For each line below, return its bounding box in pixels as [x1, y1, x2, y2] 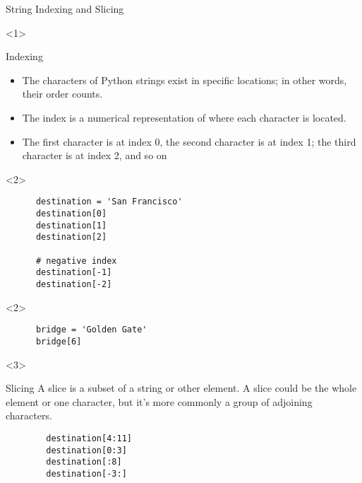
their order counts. [22, 86, 103, 101]
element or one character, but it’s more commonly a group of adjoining [6, 394, 313, 409]
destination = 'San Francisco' [35, 197, 183, 207]
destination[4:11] [46, 433, 132, 443]
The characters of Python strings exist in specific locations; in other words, [22, 72, 347, 87]
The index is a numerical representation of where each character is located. [22, 110, 346, 124]
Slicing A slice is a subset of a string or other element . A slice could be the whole [6, 380, 357, 395]
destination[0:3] [46, 445, 127, 455]
